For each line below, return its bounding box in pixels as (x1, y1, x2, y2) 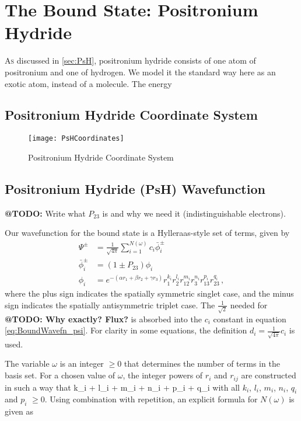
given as (5, 405, 34, 417)
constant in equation (213, 312, 286, 325)
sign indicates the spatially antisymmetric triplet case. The (5, 298, 215, 311)
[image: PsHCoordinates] (28, 134, 124, 143)
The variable (5, 357, 50, 370)
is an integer (60, 357, 104, 370)
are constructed (241, 369, 296, 381)
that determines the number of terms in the (124, 357, 280, 370)
